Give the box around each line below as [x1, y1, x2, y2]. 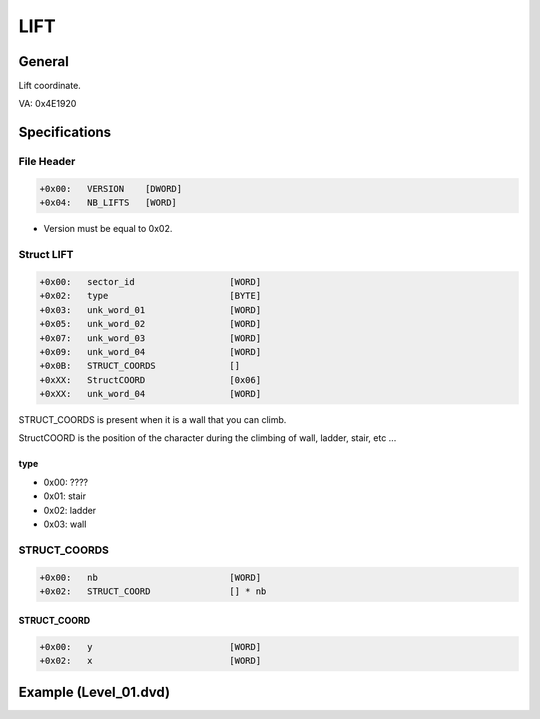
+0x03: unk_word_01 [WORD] [39, 304, 262, 315]
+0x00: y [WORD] [39, 641, 262, 652]
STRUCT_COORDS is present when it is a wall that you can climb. [18, 414, 287, 426]
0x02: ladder [43, 504, 97, 516]
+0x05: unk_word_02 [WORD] [39, 318, 262, 330]
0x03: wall [43, 518, 87, 530]
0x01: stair [43, 490, 87, 502]
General [18, 53, 70, 70]
